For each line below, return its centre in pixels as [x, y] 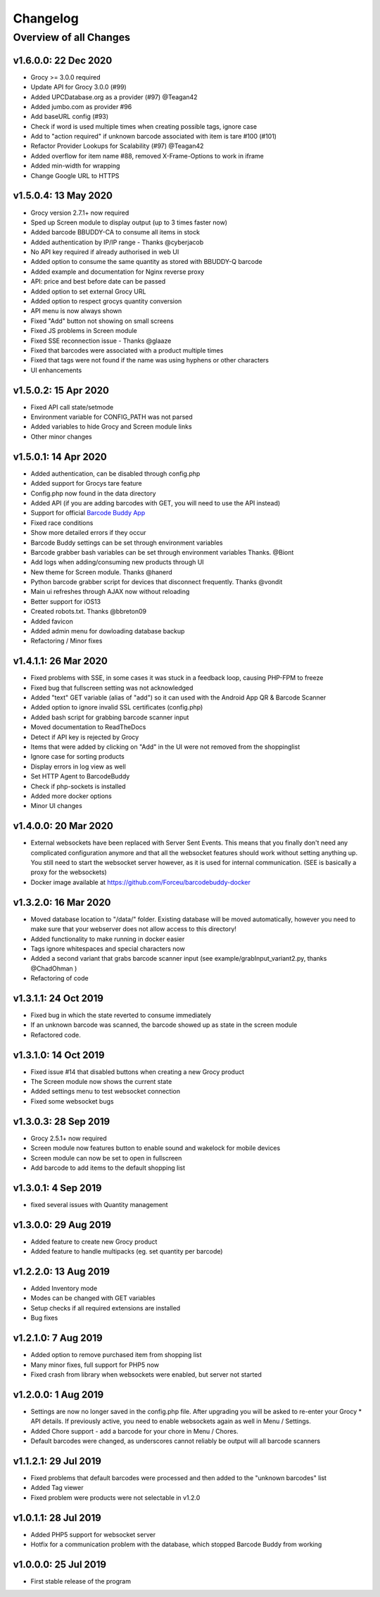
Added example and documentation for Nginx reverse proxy [118, 272]
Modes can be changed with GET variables [93, 1298]
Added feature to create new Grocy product [94, 1242]
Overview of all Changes [71, 37]
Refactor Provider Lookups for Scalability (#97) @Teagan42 [117, 146]
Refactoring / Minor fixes [66, 641]
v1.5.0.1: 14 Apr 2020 [60, 456]
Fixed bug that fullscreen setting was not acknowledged [112, 688]
